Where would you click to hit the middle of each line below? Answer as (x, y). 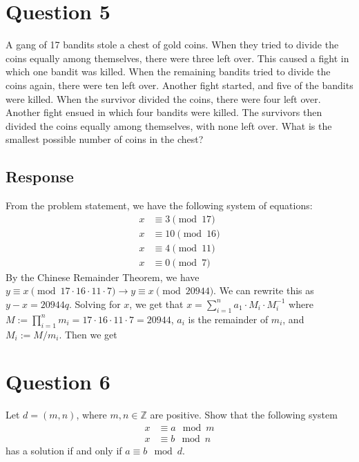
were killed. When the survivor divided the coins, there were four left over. (163, 98)
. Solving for (95, 304)
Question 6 (58, 382)
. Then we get (88, 334)
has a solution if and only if (64, 450)
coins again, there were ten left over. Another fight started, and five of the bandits (179, 85)
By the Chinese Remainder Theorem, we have (103, 277)
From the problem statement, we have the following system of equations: (159, 205)
